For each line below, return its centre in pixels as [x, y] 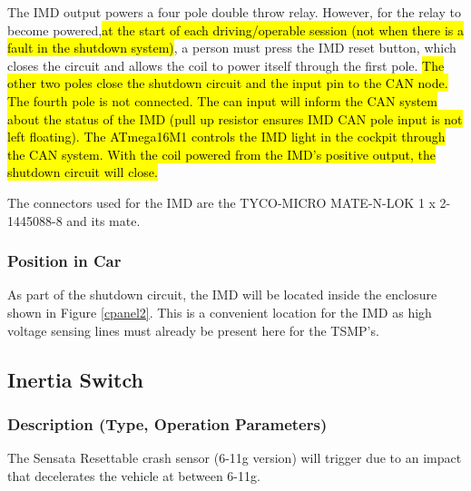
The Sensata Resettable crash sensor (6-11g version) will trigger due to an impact [235, 458]
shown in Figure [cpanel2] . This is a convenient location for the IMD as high [220, 312]
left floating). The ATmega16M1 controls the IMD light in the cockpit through [226, 137]
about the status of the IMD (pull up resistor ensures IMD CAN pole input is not [235, 118]
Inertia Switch [75, 379]
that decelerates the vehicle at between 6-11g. [134, 475]
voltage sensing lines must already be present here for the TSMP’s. [193, 330]
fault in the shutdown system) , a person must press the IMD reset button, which [232, 48]
